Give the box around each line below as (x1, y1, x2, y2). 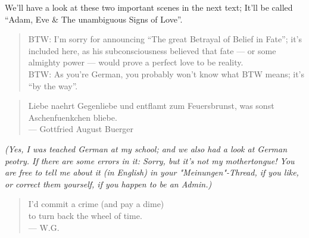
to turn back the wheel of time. (28, 209, 142, 221)
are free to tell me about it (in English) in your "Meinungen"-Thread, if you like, (5, 166, 299, 178)
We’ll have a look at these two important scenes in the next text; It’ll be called (5, 1, 293, 13)
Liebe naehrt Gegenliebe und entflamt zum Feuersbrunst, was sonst (28, 99, 274, 112)
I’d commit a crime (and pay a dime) (28, 198, 164, 210)
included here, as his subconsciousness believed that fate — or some (28, 44, 276, 57)
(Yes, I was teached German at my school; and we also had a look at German (5, 142, 288, 155)
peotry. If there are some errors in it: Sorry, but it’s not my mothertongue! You (5, 154, 295, 167)
